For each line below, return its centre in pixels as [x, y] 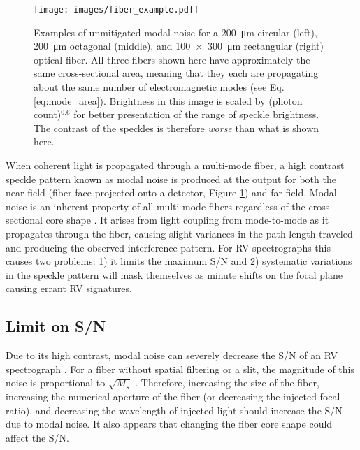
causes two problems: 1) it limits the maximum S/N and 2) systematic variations [179, 261]
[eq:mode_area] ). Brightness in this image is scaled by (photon [168, 100]
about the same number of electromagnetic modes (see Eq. [159, 87]
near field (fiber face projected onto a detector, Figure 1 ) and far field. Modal [171, 193]
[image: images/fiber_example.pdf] [116, 10]
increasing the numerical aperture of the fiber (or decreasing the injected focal [173, 396]
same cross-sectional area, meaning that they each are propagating [176, 73]
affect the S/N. [37, 437]
